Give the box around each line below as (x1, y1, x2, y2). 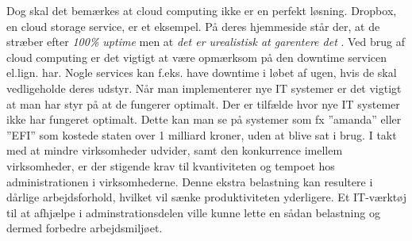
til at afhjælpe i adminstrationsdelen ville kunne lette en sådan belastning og (6, 204, 380, 220)
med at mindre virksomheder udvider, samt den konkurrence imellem (6, 142, 343, 159)
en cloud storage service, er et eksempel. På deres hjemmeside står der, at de (6, 17, 380, 34)
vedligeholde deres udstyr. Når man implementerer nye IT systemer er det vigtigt (6, 79, 402, 96)
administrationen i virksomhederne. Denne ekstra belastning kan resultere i (6, 173, 373, 189)
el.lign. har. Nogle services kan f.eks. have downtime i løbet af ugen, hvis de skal (6, 64, 397, 81)
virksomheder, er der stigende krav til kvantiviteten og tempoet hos (6, 157, 335, 174)
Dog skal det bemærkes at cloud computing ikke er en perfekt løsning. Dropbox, (6, 2, 397, 18)
